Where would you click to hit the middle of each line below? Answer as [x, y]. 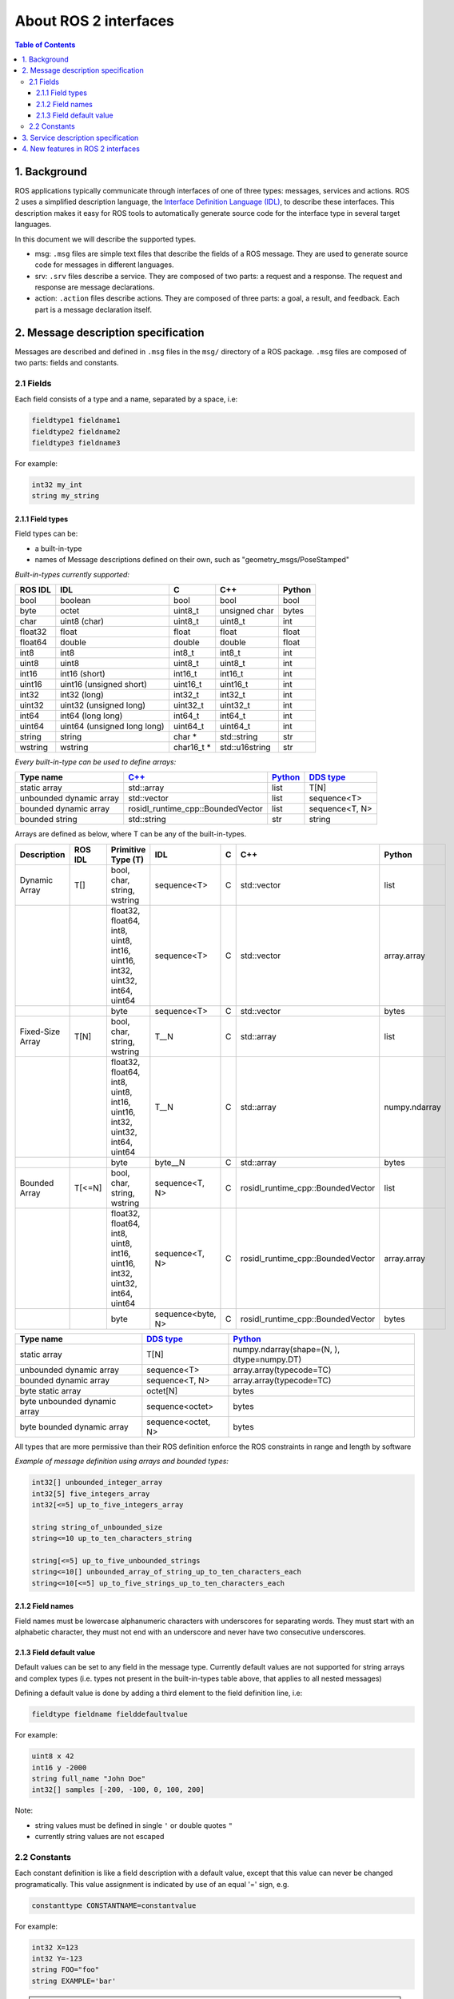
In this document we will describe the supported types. [106, 239]
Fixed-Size [40, 1031]
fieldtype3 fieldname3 [76, 443]
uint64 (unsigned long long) [112, 726]
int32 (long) [82, 694]
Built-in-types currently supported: [72, 574]
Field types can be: [46, 534]
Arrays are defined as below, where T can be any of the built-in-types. [131, 834]
